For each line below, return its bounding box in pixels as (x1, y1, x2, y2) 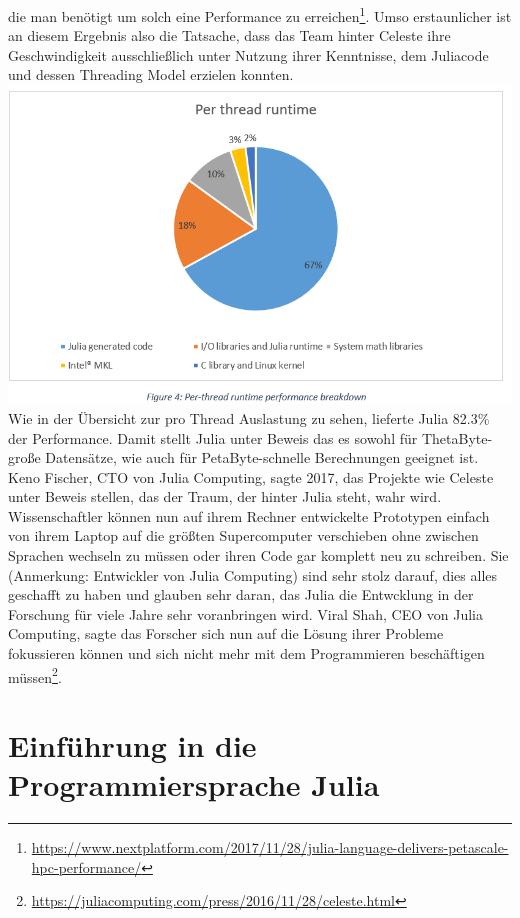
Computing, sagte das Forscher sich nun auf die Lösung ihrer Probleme (8, 623, 444, 644)
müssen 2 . (8, 663, 62, 687)
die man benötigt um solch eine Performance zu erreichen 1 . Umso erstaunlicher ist (8, 3, 512, 26)
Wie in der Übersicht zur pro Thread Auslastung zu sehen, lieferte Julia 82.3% (8, 407, 490, 428)
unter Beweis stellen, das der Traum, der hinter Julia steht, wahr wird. (8, 486, 442, 507)
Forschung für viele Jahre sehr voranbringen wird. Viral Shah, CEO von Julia (8, 603, 483, 624)
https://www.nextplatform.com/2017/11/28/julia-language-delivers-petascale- (31, 837, 509, 858)
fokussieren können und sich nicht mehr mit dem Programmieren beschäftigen (8, 643, 485, 664)
